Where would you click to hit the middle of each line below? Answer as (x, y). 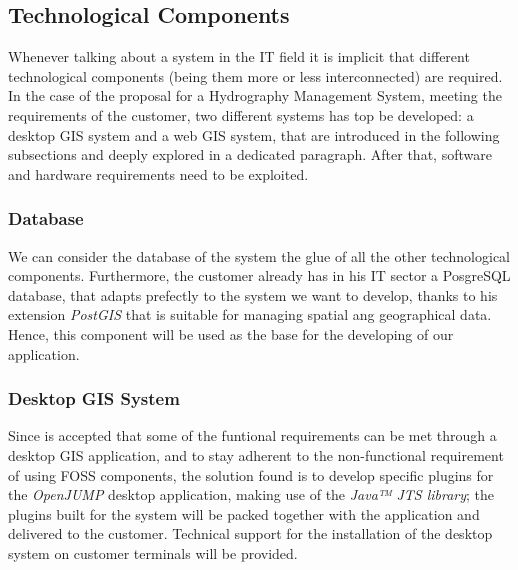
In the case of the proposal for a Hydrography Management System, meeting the (255, 95)
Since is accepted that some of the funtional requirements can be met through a (252, 435)
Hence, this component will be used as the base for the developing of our (231, 333)
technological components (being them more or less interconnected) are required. (255, 75)
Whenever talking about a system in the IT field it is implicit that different (239, 56)
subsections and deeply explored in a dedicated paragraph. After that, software (250, 154)
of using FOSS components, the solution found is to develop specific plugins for (251, 474)
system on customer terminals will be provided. (153, 552)
